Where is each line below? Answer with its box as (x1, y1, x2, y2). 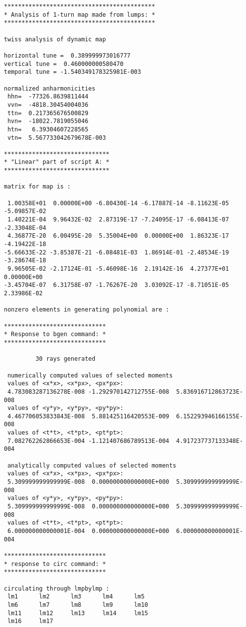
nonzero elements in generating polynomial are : (4, 306, 169, 313)
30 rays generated (35, 355, 96, 363)
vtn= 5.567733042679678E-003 (7, 134, 106, 141)
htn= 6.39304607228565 (7, 125, 88, 133)
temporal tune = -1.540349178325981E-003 (4, 68, 141, 76)
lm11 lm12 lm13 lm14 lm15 (7, 609, 148, 617)
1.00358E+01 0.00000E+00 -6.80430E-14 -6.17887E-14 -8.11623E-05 (7, 199, 229, 207)
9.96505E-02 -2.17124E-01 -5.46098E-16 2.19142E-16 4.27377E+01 (7, 265, 229, 272)
